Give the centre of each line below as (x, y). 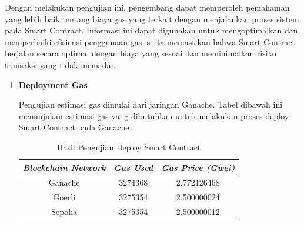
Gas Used (133, 167)
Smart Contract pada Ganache (74, 127)
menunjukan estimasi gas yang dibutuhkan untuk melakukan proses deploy (154, 115)
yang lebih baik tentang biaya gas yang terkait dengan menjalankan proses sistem (152, 19)
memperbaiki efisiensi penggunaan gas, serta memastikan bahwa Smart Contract (150, 41)
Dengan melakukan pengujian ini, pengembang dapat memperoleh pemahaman (147, 7)
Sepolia (64, 212)
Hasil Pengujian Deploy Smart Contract (129, 147)
